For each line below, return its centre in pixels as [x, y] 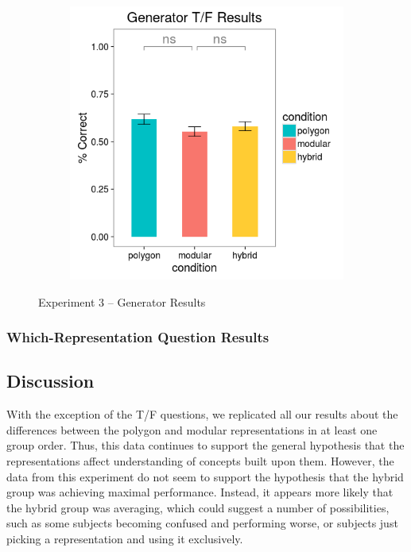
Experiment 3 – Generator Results [122, 301]
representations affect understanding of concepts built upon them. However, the [200, 461]
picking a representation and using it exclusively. [125, 538]
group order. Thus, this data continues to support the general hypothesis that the [205, 445]
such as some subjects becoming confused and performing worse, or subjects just [202, 523]
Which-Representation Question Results [138, 337]
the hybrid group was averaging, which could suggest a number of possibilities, [198, 507]
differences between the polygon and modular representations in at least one [192, 429]
